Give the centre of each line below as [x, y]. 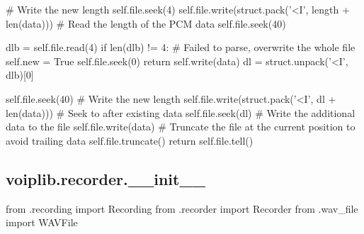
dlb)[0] [20, 75]
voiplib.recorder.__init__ [106, 178]
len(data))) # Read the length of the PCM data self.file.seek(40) [146, 23]
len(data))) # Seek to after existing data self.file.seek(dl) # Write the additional [181, 112]
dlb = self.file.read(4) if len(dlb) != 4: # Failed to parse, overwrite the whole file [181, 47]
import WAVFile [42, 222]
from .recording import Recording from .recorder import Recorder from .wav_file [182, 208]
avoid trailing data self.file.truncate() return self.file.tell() [130, 140]
